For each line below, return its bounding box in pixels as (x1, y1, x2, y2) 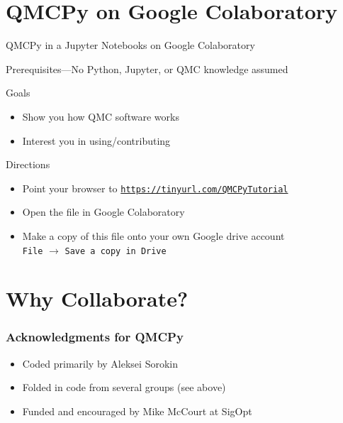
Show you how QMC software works (22, 109, 179, 123)
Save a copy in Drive (64, 246, 167, 256)
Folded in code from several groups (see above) (22, 380, 226, 395)
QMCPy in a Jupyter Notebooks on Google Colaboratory (6, 38, 255, 53)
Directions (6, 157, 50, 172)
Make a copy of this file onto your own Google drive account (22, 228, 285, 243)
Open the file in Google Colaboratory (22, 204, 185, 219)
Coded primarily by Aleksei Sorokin (22, 356, 178, 370)
